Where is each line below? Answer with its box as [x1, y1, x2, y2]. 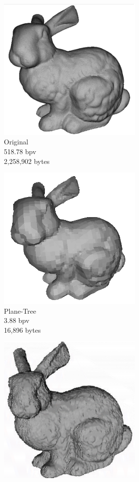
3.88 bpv [4, 315, 30, 325]
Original [4, 137, 28, 147]
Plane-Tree [4, 305, 36, 316]
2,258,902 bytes [4, 156, 50, 166]
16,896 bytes [4, 324, 41, 335]
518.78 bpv [4, 146, 37, 156]
